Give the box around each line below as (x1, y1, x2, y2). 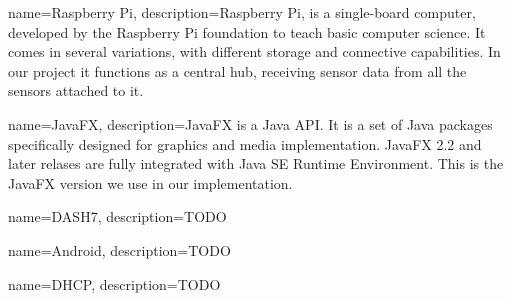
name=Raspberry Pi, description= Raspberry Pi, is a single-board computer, (8, 2, 476, 22)
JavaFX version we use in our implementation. (8, 172, 293, 193)
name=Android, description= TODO (8, 239, 231, 260)
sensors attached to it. (8, 80, 144, 101)
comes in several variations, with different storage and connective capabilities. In (8, 41, 501, 62)
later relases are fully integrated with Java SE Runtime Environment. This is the (8, 153, 504, 174)
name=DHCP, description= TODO (8, 273, 221, 294)
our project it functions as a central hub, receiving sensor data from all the (8, 60, 467, 81)
